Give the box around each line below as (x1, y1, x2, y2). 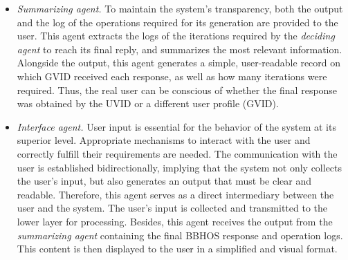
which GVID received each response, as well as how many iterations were (17, 68, 327, 83)
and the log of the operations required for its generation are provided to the (17, 15, 338, 29)
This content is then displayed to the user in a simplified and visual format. (17, 241, 338, 256)
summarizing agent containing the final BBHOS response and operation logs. (17, 228, 343, 242)
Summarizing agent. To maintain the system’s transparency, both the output (17, 1, 343, 15)
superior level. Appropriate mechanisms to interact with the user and (17, 133, 311, 147)
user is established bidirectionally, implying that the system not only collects (17, 160, 342, 174)
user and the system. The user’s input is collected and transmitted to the (17, 201, 328, 215)
